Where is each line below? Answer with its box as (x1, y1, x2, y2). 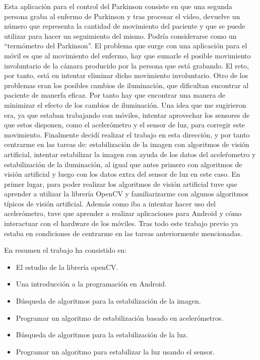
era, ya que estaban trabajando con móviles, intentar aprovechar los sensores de (4, 109, 250, 120)
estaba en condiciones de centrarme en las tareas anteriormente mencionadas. (4, 228, 243, 238)
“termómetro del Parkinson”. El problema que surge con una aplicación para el (4, 40, 247, 51)
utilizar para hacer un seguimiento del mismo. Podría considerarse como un (4, 30, 237, 41)
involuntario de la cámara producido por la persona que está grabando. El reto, (4, 60, 249, 70)
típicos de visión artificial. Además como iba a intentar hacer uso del (4, 198, 216, 208)
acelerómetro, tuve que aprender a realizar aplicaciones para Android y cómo (4, 208, 242, 219)
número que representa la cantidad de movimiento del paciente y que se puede (4, 21, 245, 31)
